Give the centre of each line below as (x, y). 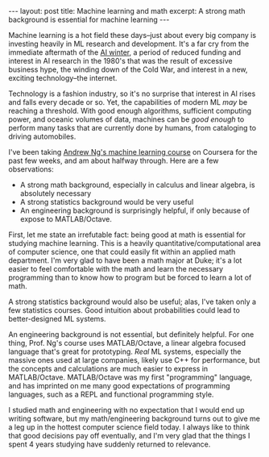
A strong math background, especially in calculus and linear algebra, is (137, 185)
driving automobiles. (42, 136)
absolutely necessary (56, 193)
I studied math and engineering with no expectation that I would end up (126, 410)
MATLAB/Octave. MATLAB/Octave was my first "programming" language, (130, 377)
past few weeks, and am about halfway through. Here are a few (114, 160)
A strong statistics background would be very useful (107, 202)
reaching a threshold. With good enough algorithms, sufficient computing (130, 111)
